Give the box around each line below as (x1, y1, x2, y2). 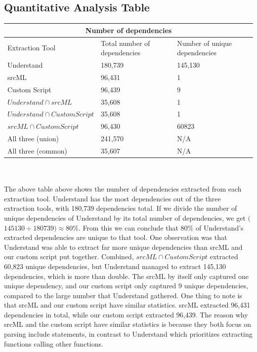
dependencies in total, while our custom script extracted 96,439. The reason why (4, 309, 248, 319)
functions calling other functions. (4, 338, 103, 349)
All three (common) (7, 145, 67, 156)
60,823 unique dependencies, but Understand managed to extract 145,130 (4, 261, 226, 271)
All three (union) (7, 133, 59, 144)
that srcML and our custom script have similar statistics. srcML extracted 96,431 (4, 300, 251, 310)
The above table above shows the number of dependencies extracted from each (4, 184, 242, 194)
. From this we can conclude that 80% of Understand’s (78, 222, 244, 233)
